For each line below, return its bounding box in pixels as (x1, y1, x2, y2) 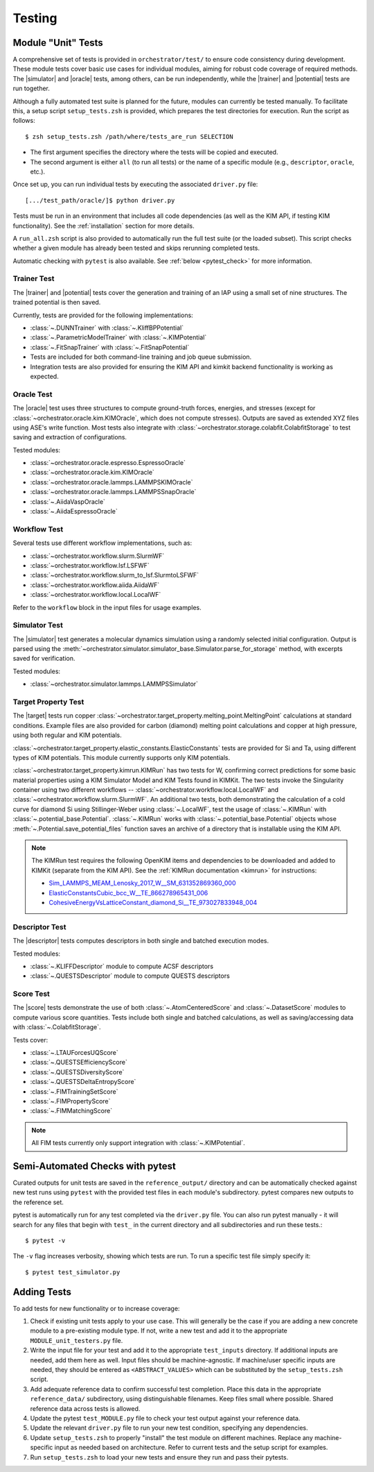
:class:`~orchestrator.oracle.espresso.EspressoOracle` (30, 459, 186, 467)
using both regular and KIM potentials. (12, 731, 123, 739)
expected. (30, 372, 59, 380)
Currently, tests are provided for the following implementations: (12, 311, 193, 319)
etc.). (30, 167, 45, 176)
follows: (12, 117, 35, 125)
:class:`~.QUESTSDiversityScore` (30, 1067, 125, 1076)
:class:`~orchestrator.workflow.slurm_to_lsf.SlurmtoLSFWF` (30, 571, 199, 580)
